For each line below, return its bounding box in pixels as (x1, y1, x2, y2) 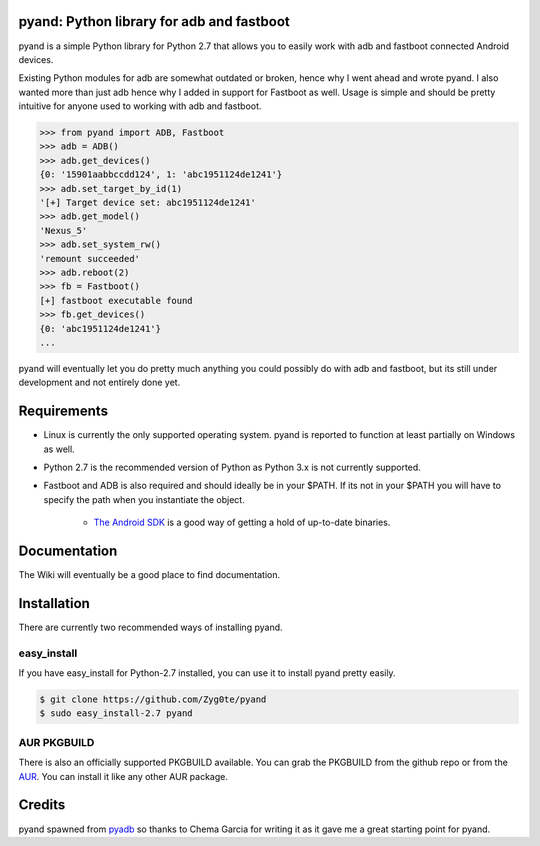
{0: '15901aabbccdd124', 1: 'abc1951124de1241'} (39, 169, 283, 180)
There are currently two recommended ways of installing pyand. (18, 621, 284, 633)
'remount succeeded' (39, 253, 140, 264)
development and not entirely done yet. (18, 376, 181, 389)
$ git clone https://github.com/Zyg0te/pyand (39, 694, 267, 705)
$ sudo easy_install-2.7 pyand (39, 708, 194, 719)
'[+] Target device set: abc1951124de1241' (39, 197, 257, 209)
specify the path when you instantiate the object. (43, 493, 245, 505)
